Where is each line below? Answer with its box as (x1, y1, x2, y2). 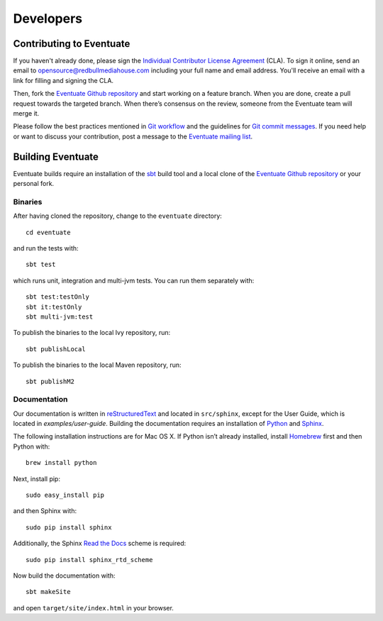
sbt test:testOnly (26, 293, 90, 301)
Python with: (13, 442, 50, 451)
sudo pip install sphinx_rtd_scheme (26, 556, 153, 564)
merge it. (13, 109, 40, 118)
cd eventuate (26, 228, 71, 236)
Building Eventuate (13, 150, 99, 163)
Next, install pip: (13, 474, 60, 483)
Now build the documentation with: (13, 571, 116, 580)
